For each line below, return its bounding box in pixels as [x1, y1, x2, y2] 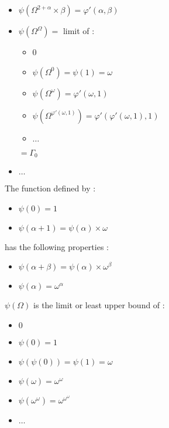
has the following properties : [5, 240, 109, 252]
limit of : [63, 25, 95, 36]
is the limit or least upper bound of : [33, 299, 165, 311]
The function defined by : [5, 182, 96, 194]
